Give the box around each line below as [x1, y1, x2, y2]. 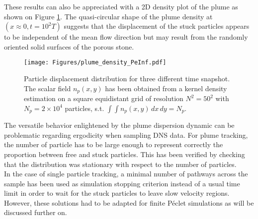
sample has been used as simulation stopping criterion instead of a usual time [4, 178, 240, 188]
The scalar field [24, 83, 71, 93]
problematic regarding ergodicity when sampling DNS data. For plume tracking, [4, 129, 248, 140]
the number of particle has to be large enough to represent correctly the [4, 139, 223, 150]
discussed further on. [4, 207, 67, 218]
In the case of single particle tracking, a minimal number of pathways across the [4, 168, 248, 179]
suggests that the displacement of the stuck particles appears [64, 21, 250, 31]
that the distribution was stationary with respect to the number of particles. [4, 159, 237, 169]
